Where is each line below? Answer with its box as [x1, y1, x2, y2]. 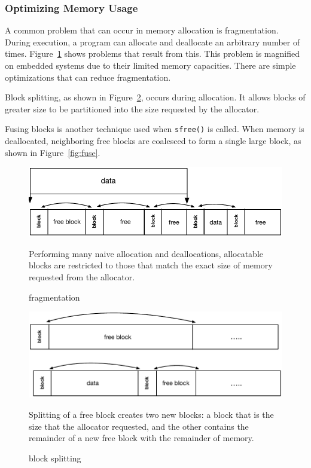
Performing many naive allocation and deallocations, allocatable [29, 247, 263, 259]
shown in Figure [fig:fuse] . [5, 146, 100, 158]
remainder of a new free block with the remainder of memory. [29, 432, 254, 444]
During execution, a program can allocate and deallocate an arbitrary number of [5, 35, 300, 48]
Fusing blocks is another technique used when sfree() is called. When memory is [5, 123, 304, 135]
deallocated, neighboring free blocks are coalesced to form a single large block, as [5, 134, 301, 147]
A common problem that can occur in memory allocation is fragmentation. [5, 24, 279, 36]
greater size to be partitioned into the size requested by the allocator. [5, 102, 260, 115]
